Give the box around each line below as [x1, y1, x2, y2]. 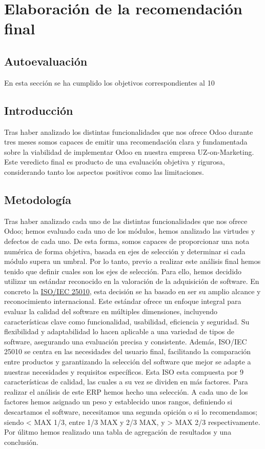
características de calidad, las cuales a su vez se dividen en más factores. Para [4, 376, 248, 387]
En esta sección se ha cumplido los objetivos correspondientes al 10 [4, 77, 215, 88]
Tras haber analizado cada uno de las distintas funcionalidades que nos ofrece [4, 215, 248, 226]
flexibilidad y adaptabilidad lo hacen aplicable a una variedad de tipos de [4, 326, 234, 337]
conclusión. [4, 436, 38, 447]
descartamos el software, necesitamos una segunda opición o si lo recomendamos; [4, 406, 258, 417]
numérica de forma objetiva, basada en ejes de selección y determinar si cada [4, 246, 246, 256]
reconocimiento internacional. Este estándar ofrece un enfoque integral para [4, 296, 241, 307]
